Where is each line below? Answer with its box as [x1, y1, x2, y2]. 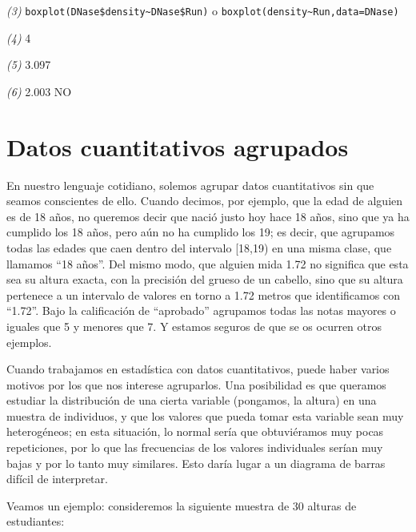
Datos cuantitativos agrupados [6, 130, 349, 163]
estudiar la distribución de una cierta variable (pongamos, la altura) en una [6, 392, 377, 409]
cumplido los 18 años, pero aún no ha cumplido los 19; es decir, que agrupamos [6, 224, 395, 240]
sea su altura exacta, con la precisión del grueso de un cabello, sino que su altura [6, 271, 403, 288]
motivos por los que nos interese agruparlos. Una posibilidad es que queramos [6, 376, 386, 393]
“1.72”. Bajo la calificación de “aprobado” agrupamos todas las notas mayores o [6, 302, 396, 319]
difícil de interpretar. [6, 470, 108, 487]
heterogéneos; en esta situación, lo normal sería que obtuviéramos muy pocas [6, 423, 384, 440]
